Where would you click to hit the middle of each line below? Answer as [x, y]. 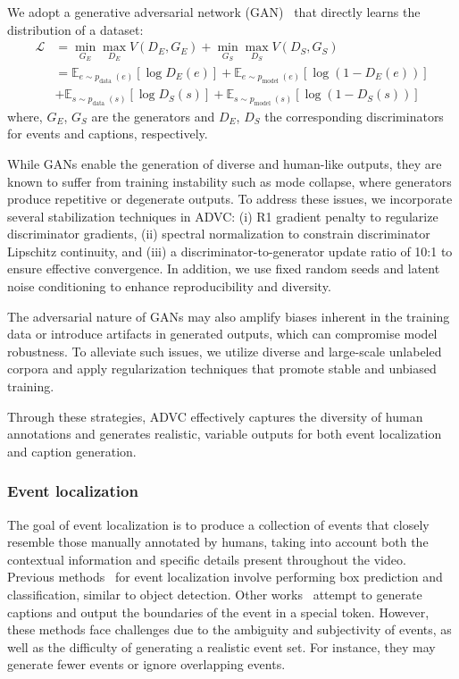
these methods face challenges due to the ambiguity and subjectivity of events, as [229, 629]
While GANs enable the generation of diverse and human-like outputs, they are [225, 163]
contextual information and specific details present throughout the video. [207, 559]
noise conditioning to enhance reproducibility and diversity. [169, 286]
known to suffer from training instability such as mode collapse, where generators [229, 181]
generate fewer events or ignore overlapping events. [146, 664]
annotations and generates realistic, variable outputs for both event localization [225, 434]
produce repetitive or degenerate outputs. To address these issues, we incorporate [230, 199]
